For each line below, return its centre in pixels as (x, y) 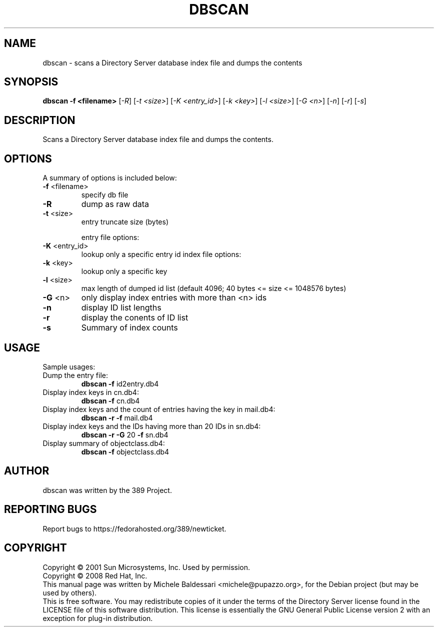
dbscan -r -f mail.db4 (117, 417)
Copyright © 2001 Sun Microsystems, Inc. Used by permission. (146, 567)
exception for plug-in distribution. (98, 618)
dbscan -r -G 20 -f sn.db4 (125, 434)
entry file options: (110, 237)
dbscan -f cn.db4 (110, 400)
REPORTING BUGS (50, 509)
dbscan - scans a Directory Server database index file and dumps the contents (172, 62)
